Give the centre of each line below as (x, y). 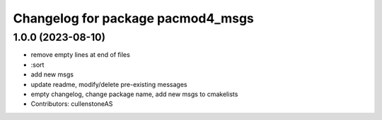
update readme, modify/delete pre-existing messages (109, 84)
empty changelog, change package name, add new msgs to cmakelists (134, 94)
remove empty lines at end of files (80, 55)
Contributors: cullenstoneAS (72, 104)
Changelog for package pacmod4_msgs (134, 18)
